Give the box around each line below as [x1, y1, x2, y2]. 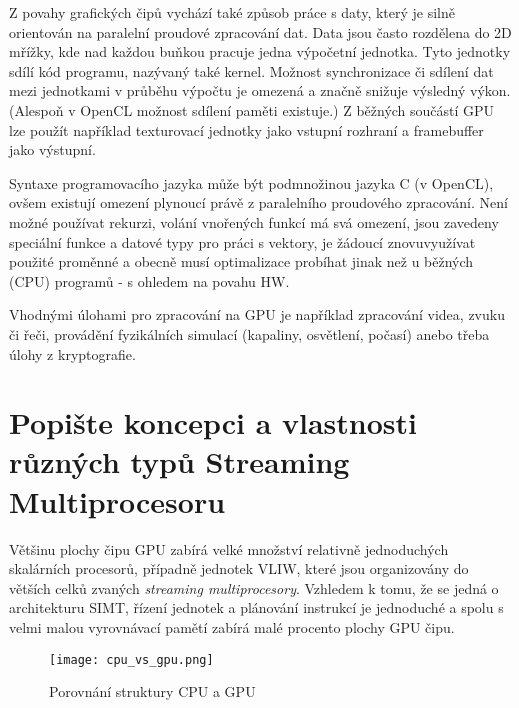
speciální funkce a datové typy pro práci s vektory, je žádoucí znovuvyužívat [9, 231, 476, 252]
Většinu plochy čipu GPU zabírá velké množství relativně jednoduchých [9, 538, 449, 559]
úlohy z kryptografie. [9, 343, 136, 364]
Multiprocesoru [9, 480, 226, 521]
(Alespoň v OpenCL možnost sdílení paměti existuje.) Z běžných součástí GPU [9, 99, 495, 120]
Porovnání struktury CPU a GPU [49, 681, 256, 702]
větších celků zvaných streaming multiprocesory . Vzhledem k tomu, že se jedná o [9, 577, 499, 598]
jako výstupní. [9, 139, 96, 160]
